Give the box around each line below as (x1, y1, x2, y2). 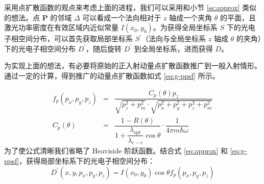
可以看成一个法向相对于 (82, 12, 161, 22)
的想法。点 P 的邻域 (4, 12, 72, 22)
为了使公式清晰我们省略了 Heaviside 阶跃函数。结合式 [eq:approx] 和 (4, 145, 228, 156)
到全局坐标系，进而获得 (134, 43, 213, 54)
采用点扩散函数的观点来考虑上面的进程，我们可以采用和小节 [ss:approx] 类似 (4, 2, 257, 12)
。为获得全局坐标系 (153, 22, 218, 33)
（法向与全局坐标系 (141, 33, 206, 44)
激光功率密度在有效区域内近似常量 (4, 22, 118, 33)
